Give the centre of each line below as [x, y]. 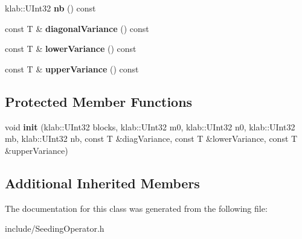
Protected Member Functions [99, 101]
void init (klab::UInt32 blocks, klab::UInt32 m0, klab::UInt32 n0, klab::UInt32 [150, 126]
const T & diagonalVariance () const [77, 28]
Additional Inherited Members [102, 183]
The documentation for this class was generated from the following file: [136, 208]
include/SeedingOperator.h [55, 228]
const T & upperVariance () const [72, 69]
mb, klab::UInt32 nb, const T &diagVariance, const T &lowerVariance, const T [151, 139]
